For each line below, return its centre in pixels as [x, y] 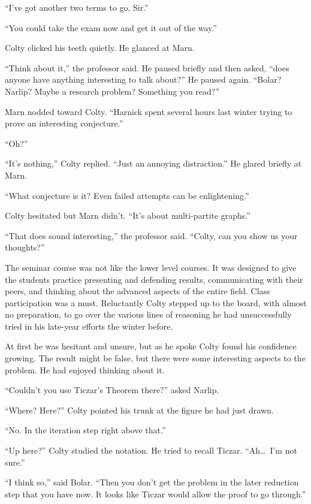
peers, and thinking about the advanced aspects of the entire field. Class [138, 291]
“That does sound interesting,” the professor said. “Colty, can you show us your [151, 235]
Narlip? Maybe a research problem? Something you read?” [112, 91]
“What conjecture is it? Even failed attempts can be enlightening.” [127, 195]
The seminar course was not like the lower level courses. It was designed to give [151, 267]
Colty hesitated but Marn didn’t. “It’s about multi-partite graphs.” [128, 215]
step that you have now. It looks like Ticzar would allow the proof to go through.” [155, 494]
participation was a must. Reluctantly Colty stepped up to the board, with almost [156, 302]
